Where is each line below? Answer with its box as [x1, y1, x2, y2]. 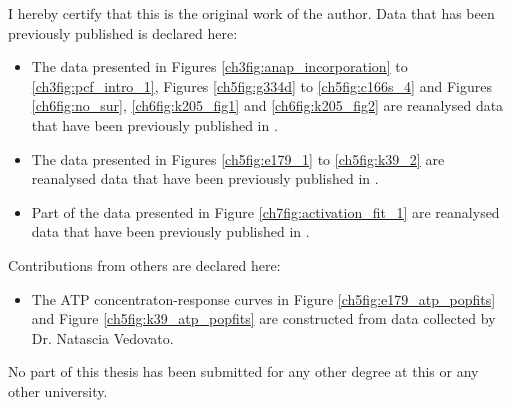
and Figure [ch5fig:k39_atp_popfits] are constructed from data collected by [31, 308, 496, 329]
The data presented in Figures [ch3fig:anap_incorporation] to [31, 56, 408, 77]
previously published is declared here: [8, 22, 238, 43]
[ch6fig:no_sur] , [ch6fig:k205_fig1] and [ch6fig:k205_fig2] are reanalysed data [31, 95, 504, 116]
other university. [8, 380, 108, 401]
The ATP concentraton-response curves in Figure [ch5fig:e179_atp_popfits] [31, 288, 496, 309]
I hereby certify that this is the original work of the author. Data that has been [8, 3, 495, 23]
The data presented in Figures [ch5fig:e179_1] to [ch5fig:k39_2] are [31, 148, 445, 169]
